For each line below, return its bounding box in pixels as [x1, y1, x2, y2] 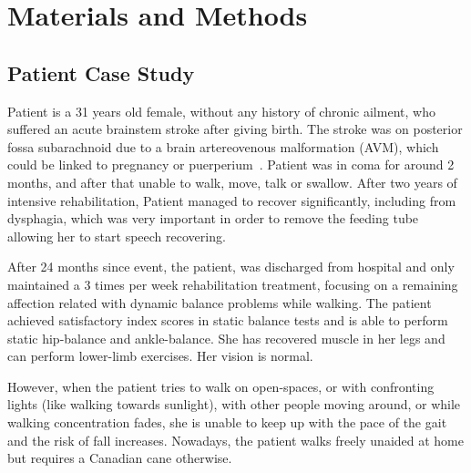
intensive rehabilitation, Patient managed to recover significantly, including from [7, 190, 456, 210]
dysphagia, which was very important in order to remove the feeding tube [7, 209, 419, 228]
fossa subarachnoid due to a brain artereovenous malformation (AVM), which [7, 137, 439, 156]
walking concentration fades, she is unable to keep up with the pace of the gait [7, 413, 447, 432]
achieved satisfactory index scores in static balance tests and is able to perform [7, 311, 448, 330]
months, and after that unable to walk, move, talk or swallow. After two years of [7, 172, 457, 191]
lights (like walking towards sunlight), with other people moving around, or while [7, 395, 461, 414]
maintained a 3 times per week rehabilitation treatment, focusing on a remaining [7, 274, 458, 293]
